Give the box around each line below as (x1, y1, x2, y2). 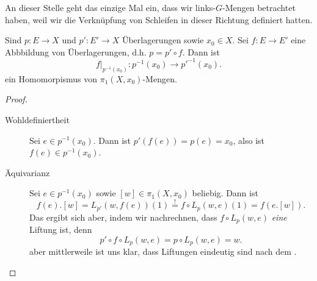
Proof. (5, 93, 27, 105)
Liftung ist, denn (29, 223, 92, 236)
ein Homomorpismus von (5, 72, 98, 85)
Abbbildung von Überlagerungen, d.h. (5, 45, 147, 58)
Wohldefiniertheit (5, 113, 70, 126)
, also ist (233, 133, 265, 146)
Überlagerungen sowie (122, 34, 204, 46)
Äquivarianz (5, 166, 50, 179)
